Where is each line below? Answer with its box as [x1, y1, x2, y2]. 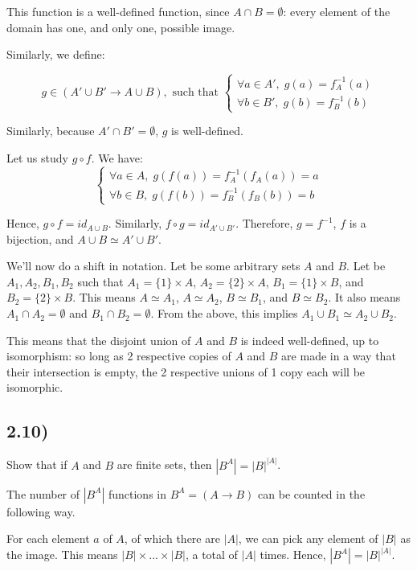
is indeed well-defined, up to [240, 331, 379, 348]
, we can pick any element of [238, 530, 378, 547]
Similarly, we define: [6, 46, 105, 63]
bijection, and [6, 230, 74, 247]
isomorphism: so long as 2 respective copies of [6, 347, 231, 364]
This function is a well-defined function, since [6, 3, 230, 19]
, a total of [185, 546, 238, 563]
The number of [6, 485, 80, 502]
